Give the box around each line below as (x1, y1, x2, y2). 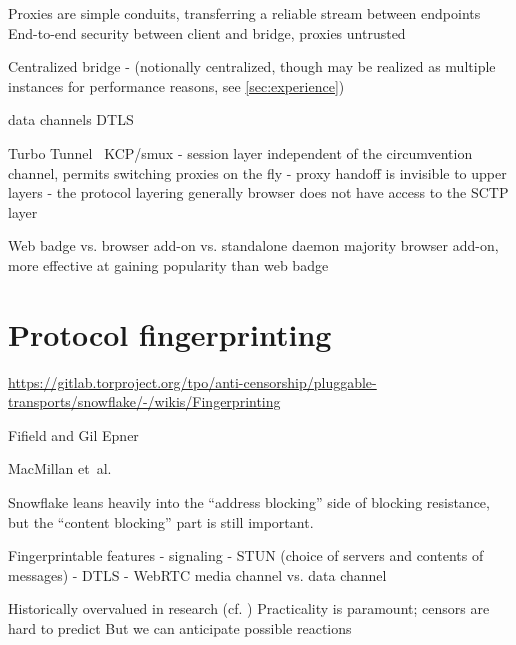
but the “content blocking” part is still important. (8, 511, 314, 532)
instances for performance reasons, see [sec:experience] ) (8, 75, 345, 96)
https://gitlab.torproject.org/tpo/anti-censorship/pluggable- (8, 371, 377, 392)
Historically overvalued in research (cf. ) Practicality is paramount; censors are (8, 598, 490, 619)
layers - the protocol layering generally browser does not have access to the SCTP (8, 182, 509, 203)
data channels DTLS (8, 109, 134, 130)
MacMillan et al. (8, 458, 112, 479)
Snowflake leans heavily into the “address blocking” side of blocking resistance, (8, 492, 490, 513)
